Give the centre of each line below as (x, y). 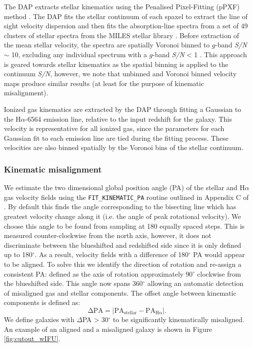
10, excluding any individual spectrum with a (79, 54)
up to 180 (18, 254)
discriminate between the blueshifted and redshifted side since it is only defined (123, 245)
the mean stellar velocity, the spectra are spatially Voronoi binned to (107, 45)
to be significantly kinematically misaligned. (179, 319)
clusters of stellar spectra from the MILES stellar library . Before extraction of (122, 35)
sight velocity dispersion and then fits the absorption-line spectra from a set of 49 (126, 26)
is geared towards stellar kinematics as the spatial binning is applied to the (116, 64)
